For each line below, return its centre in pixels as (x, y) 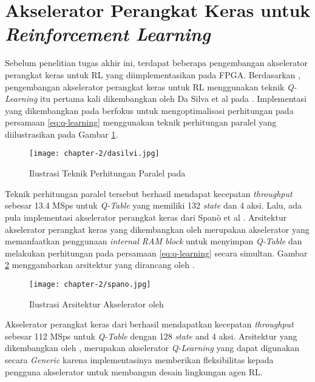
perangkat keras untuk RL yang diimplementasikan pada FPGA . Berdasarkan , (153, 74)
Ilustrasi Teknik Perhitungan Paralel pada (107, 173)
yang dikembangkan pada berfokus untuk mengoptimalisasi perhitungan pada (149, 110)
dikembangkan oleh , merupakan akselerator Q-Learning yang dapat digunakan (152, 348)
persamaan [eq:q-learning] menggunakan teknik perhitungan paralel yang (141, 122)
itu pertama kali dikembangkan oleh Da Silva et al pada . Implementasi (173, 99)
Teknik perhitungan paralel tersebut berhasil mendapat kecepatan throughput (149, 193)
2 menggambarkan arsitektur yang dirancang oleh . (100, 265)
